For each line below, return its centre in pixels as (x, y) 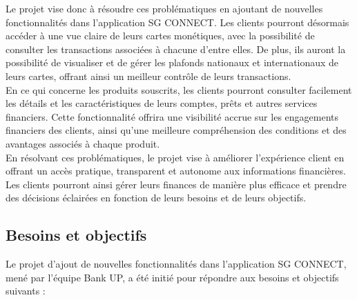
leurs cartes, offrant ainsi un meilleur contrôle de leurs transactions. (148, 76)
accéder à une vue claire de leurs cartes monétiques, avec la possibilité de (160, 36)
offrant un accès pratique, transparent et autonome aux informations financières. (176, 171)
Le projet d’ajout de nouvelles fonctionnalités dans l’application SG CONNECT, (176, 264)
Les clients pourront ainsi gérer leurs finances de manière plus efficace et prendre (176, 184)
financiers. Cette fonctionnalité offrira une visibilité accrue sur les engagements (172, 116)
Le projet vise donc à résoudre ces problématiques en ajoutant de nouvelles (164, 8)
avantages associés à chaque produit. (83, 143)
